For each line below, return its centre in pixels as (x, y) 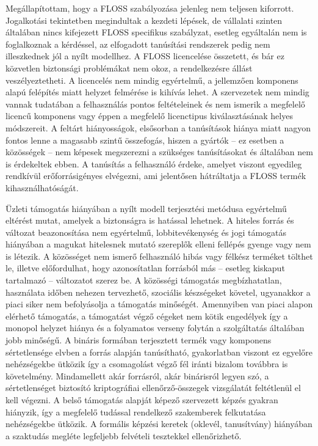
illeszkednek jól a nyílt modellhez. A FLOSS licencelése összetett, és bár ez (145, 56)
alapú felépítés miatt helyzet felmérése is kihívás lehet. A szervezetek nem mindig (157, 92)
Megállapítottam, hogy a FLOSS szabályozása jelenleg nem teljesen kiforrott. (150, 8)
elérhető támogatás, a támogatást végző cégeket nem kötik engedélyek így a (147, 316)
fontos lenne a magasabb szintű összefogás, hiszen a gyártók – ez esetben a (145, 140)
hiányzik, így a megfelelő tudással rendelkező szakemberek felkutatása (136, 411)
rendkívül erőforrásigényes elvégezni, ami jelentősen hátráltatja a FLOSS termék (156, 176)
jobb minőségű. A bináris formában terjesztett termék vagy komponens (139, 340)
